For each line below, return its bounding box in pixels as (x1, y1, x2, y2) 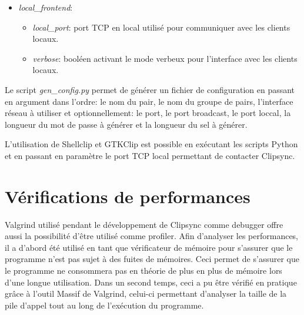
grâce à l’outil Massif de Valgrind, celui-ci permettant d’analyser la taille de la (5, 287, 287, 300)
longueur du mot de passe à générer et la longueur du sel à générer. (5, 118, 248, 130)
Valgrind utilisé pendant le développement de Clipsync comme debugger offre (5, 218, 283, 230)
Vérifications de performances (5, 184, 250, 208)
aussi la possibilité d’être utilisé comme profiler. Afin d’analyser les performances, (5, 230, 299, 242)
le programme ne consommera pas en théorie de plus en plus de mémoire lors (5, 264, 282, 277)
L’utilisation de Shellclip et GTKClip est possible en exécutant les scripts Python (5, 138, 298, 150)
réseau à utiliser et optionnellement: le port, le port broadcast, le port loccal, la (5, 107, 291, 119)
